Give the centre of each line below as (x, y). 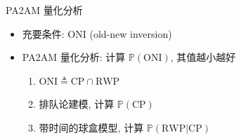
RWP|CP (182, 128)
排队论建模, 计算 (77, 104)
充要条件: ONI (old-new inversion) (97, 33)
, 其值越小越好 (203, 57)
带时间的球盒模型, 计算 (91, 127)
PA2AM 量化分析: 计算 (74, 57)
